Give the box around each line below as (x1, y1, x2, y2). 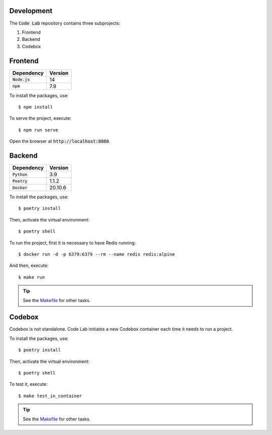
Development (9, 7, 53, 15)
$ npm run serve (18, 127, 58, 133)
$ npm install (18, 104, 53, 110)
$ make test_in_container (18, 393, 83, 399)
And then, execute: (9, 262, 49, 269)
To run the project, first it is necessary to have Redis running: (9, 240, 136, 246)
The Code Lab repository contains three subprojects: (9, 20, 120, 26)
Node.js (12, 77, 30, 83)
